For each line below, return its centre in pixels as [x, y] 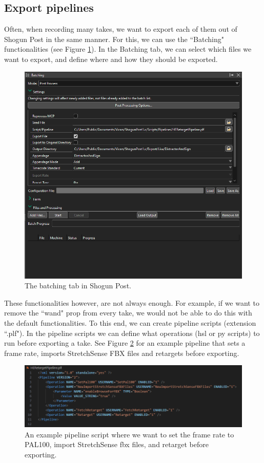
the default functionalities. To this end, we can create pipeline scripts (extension [130, 322]
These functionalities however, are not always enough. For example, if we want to [132, 302]
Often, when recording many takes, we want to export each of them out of [121, 29]
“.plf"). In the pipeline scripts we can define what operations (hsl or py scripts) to [132, 333]
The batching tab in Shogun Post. [78, 286]
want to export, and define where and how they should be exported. [111, 59]
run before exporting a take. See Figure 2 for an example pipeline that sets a [125, 343]
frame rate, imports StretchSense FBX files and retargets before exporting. [122, 353]
